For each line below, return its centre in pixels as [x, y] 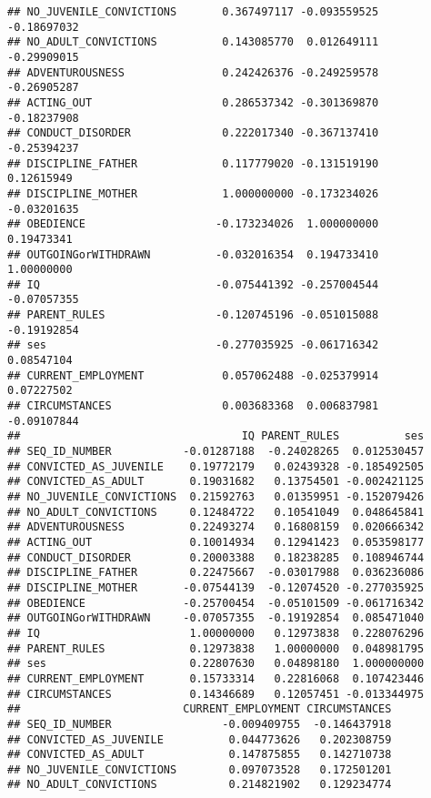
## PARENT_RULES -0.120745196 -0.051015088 [193, 315]
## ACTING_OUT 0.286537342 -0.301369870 [193, 102]
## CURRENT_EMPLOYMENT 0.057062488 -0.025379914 [193, 375]
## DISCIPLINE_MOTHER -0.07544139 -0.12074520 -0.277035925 [216, 587]
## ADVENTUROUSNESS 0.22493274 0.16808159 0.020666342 [216, 527]
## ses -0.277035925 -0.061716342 [193, 345]
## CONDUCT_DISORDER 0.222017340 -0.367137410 [193, 133]
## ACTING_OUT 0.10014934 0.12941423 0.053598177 [216, 542]
